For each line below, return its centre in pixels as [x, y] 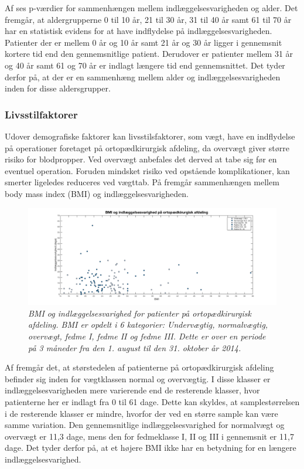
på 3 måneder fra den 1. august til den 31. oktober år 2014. [135, 347]
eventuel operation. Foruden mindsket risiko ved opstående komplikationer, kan [147, 170]
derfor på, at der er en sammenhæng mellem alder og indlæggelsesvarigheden [143, 77]
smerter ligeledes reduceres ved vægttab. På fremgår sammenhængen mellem [142, 182]
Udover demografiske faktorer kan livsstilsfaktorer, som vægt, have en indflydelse [150, 136]
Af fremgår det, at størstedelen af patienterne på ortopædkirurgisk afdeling [139, 367]
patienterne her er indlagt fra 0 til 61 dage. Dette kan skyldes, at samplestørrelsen [152, 401]
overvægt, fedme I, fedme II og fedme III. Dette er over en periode [147, 336]
